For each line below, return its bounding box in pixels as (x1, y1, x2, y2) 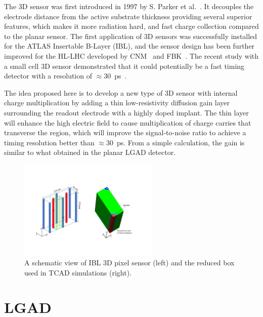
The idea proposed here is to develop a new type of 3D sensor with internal (4, 87, 238, 98)
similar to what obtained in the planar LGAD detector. (4, 147, 176, 157)
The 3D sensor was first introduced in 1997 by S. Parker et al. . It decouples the (4, 1, 254, 11)
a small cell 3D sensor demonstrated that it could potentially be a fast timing (4, 60, 245, 71)
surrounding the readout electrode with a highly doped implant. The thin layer (4, 107, 249, 117)
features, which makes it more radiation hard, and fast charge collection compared (4, 21, 259, 31)
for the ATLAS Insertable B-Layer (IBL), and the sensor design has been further (4, 41, 255, 51)
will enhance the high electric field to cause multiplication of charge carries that (4, 117, 251, 128)
